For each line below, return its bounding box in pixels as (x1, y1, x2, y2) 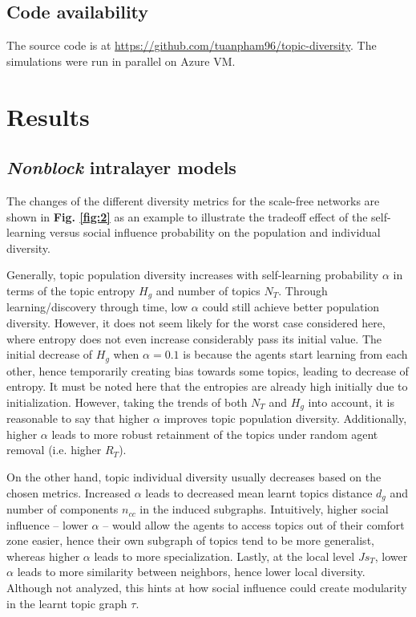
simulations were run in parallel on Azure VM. (6, 52, 236, 69)
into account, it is (308, 393, 394, 410)
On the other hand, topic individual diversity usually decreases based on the (6, 469, 382, 485)
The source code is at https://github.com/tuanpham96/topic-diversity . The (6, 37, 377, 54)
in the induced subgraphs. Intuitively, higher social (139, 501, 389, 518)
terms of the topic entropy (6, 282, 135, 298)
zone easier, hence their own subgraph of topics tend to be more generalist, (6, 532, 374, 549)
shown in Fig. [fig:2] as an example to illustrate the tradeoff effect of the (6, 208, 368, 225)
